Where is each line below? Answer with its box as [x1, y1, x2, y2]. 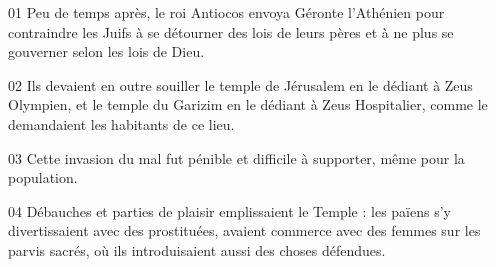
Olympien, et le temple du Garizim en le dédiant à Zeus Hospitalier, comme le [8, 94, 488, 115]
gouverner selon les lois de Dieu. [8, 41, 205, 62]
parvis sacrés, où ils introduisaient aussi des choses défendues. [8, 239, 386, 260]
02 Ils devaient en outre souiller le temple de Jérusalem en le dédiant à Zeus [8, 74, 473, 95]
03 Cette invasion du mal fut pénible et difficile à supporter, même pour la [8, 147, 465, 168]
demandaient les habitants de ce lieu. [8, 113, 235, 134]
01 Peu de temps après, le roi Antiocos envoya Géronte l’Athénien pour [8, 2, 445, 22]
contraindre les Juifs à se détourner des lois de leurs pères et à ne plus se [8, 21, 454, 42]
